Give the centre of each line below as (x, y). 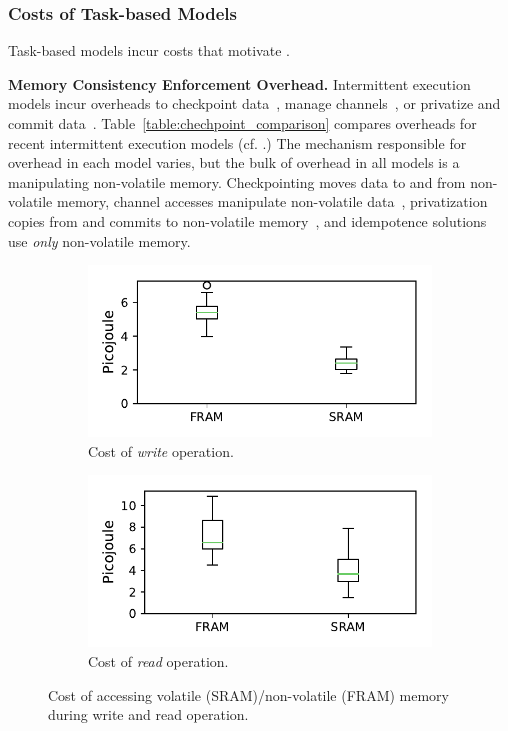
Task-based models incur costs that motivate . (149, 50)
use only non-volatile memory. (99, 240)
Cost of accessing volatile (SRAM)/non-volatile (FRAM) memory (249, 694)
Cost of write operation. (161, 450)
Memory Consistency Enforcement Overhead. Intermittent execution (239, 83)
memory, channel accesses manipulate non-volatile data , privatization (272, 201)
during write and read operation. (148, 714)
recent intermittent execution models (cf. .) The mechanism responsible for (237, 142)
